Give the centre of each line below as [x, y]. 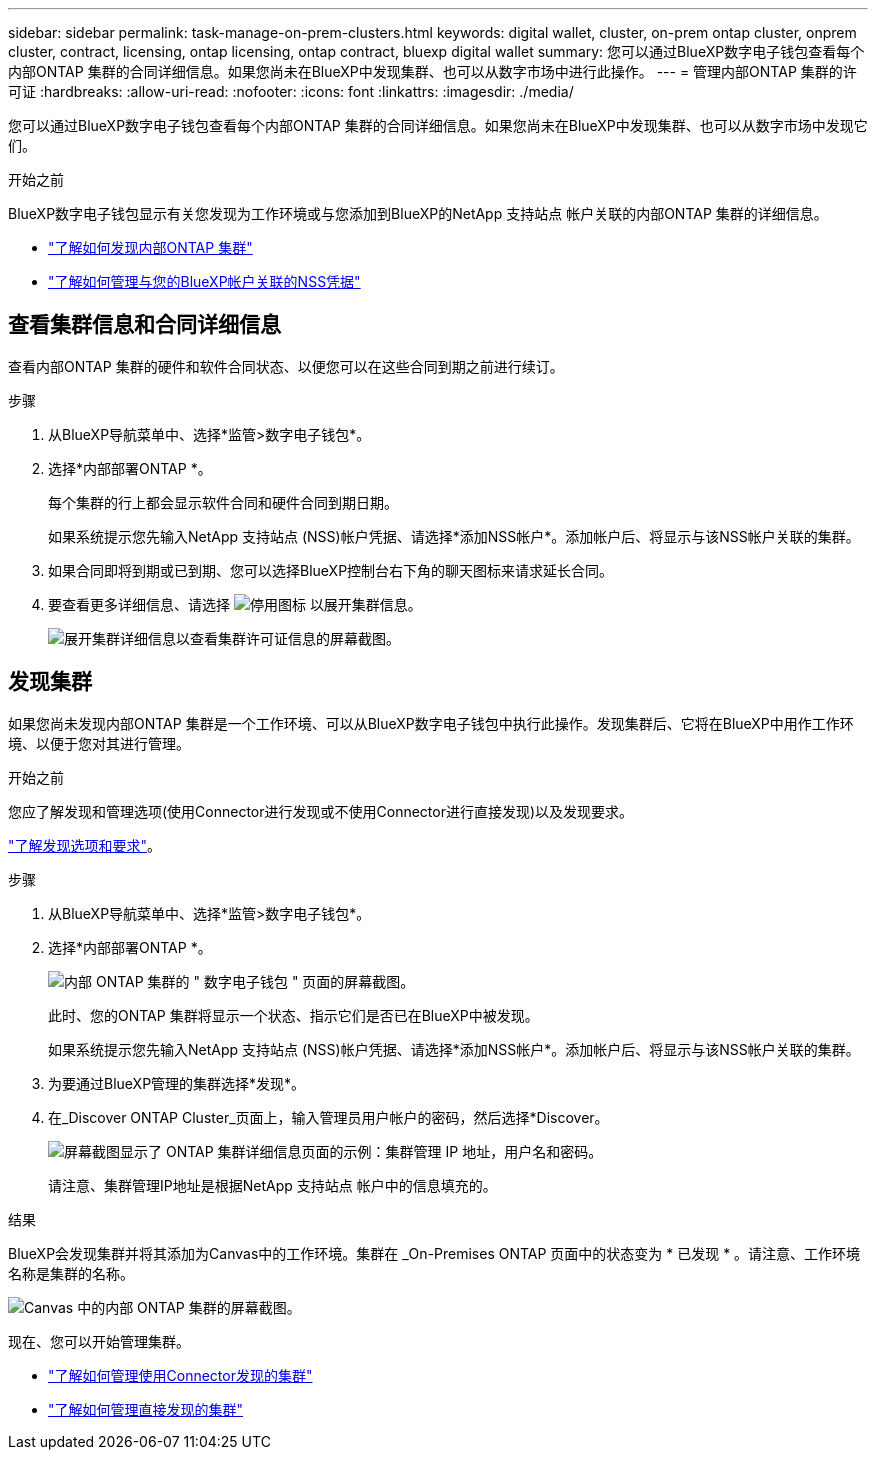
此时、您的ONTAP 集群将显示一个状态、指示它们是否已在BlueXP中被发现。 [293, 1015]
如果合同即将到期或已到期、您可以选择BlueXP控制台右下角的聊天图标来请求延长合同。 [331, 570]
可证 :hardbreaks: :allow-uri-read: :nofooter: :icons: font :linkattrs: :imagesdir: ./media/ [291, 91]
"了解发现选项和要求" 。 [85, 845]
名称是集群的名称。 [71, 1273]
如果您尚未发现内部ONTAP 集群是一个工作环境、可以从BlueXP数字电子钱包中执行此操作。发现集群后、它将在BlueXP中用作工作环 [431, 723]
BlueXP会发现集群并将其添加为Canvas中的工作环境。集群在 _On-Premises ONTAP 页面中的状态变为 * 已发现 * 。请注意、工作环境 [434, 1253]
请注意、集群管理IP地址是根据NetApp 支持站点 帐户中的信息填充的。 [272, 1185]
